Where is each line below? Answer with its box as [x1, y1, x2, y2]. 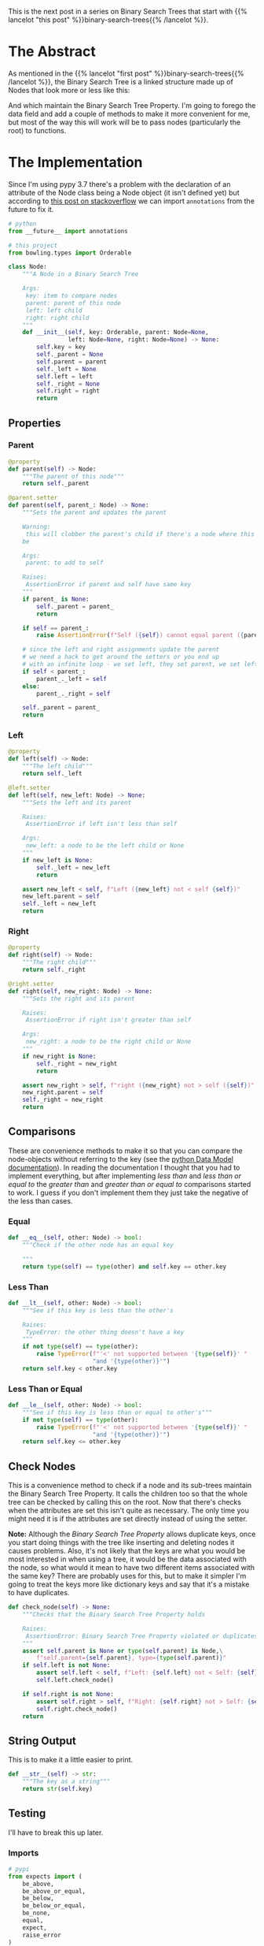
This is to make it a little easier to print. [8, 1755, 134, 1765]
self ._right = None [36, 380, 101, 388]
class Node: [8, 263, 47, 271]
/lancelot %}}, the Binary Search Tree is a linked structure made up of [8, 76, 233, 86]
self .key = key [36, 343, 86, 352]
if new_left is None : [22, 856, 93, 864]
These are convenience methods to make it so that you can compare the [8, 1146, 243, 1155]
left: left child [25, 307, 82, 314]
